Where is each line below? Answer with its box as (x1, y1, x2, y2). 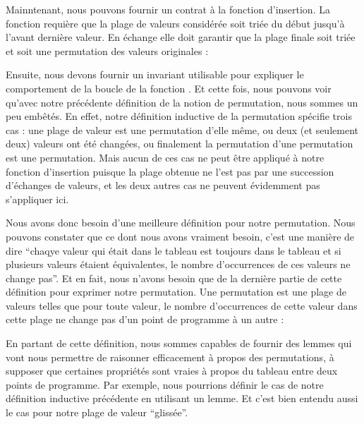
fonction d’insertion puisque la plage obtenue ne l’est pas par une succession (6, 164, 334, 178)
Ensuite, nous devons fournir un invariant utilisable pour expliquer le (6, 67, 304, 82)
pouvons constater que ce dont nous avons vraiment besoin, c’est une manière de (6, 229, 355, 243)
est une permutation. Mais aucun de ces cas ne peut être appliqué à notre (6, 150, 324, 164)
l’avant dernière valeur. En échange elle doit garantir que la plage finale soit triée (6, 30, 356, 44)
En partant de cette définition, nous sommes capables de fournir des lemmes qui (6, 336, 352, 351)
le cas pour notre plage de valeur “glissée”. (6, 405, 188, 420)
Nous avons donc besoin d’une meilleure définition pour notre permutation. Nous (6, 215, 356, 230)
